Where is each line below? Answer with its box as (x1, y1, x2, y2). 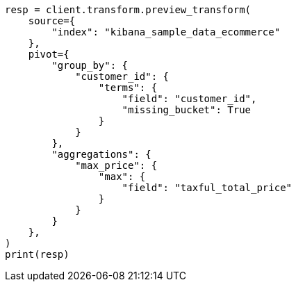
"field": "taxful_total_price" (122, 182, 293, 193)
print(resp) (5, 249, 69, 260)
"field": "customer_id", (122, 93, 257, 104)
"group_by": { (51, 60, 129, 71)
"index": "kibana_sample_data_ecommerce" (51, 26, 281, 38)
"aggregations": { (51, 149, 151, 160)
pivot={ (28, 49, 69, 60)
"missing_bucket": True (122, 104, 252, 115)
